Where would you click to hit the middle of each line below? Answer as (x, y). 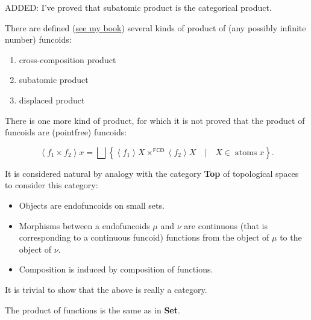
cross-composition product (68, 59)
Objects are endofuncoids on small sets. (92, 205)
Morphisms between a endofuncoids (84, 225)
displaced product (52, 100)
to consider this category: (52, 185)
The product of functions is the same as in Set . (93, 309)
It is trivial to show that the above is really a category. (106, 289)
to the (291, 237)
